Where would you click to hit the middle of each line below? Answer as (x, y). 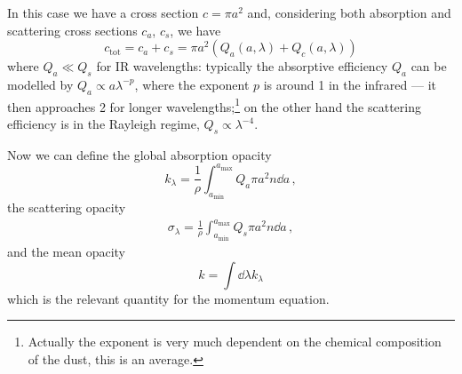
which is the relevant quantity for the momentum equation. (168, 298)
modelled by (40, 84)
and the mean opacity (66, 251)
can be (429, 66)
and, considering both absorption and (349, 12)
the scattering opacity (67, 207)
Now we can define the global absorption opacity (139, 154)
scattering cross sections (72, 30)
